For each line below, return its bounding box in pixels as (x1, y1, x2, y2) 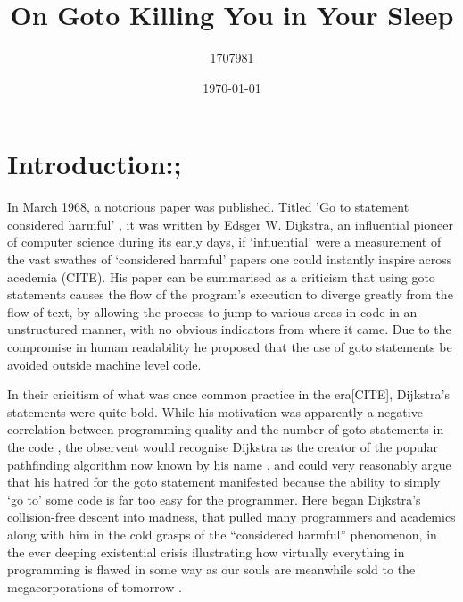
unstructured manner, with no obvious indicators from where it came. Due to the (7, 320, 451, 339)
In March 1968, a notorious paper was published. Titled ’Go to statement (7, 197, 409, 216)
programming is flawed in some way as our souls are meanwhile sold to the (7, 560, 416, 579)
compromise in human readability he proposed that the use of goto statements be (7, 338, 452, 355)
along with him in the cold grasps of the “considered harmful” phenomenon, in (7, 524, 437, 543)
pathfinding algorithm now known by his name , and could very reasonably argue (7, 455, 451, 473)
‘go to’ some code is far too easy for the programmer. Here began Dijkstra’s (7, 489, 421, 508)
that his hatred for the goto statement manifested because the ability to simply (7, 472, 441, 491)
